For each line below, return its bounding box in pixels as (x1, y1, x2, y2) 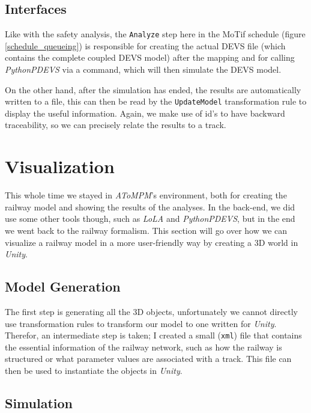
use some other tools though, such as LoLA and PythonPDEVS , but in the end (5, 212, 295, 225)
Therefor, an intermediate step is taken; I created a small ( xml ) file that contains (5, 329, 302, 341)
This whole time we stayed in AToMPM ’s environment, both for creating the (5, 189, 287, 201)
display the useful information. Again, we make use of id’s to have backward (5, 106, 285, 119)
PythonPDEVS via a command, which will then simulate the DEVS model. (5, 63, 282, 76)
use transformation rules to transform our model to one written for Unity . (5, 317, 277, 329)
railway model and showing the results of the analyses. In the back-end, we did (5, 200, 295, 213)
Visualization (5, 154, 115, 179)
